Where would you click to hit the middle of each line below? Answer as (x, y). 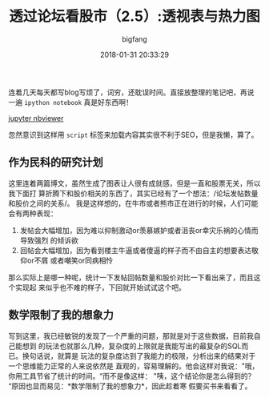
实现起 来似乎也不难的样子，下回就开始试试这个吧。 (100, 287)
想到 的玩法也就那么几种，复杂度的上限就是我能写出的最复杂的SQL (132, 346)
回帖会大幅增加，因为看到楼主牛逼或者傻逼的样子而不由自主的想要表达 (136, 250)
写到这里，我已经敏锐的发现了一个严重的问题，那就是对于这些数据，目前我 (131, 336)
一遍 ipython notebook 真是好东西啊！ (71, 102)
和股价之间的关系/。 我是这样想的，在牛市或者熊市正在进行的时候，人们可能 (133, 203)
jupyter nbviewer (36, 118)
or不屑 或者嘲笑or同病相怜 (70, 260)
